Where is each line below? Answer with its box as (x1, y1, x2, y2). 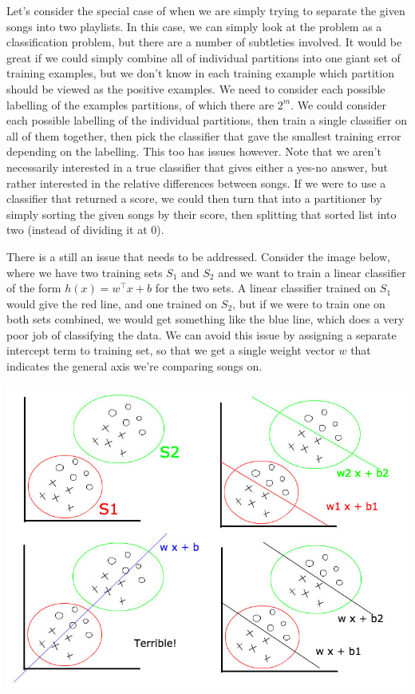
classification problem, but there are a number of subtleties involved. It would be (6, 34, 402, 50)
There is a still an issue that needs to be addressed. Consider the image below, (6, 248, 390, 264)
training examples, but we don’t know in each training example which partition (6, 65, 394, 81)
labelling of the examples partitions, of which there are (6, 96, 275, 113)
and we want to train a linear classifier (218, 264, 406, 280)
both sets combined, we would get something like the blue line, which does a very (6, 311, 405, 327)
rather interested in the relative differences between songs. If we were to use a (6, 174, 386, 191)
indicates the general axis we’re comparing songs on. (6, 358, 263, 375)
